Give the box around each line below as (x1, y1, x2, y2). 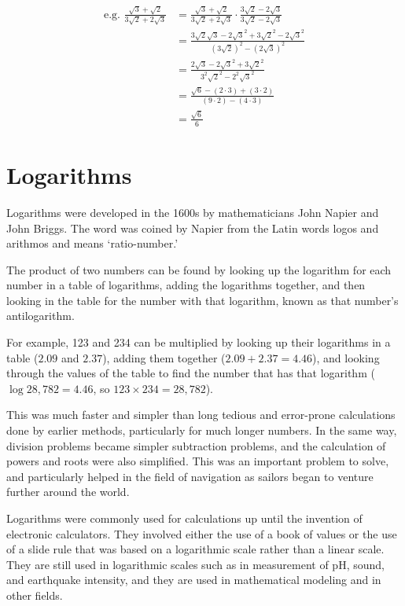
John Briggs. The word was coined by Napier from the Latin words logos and (6, 219, 379, 236)
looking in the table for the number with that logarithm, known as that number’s (6, 292, 399, 308)
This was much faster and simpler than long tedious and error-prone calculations (6, 406, 396, 423)
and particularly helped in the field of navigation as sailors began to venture (6, 468, 374, 484)
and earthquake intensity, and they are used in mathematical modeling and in (6, 571, 381, 588)
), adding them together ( (102, 349, 226, 365)
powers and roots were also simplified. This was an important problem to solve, (6, 453, 389, 469)
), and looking (312, 349, 380, 365)
